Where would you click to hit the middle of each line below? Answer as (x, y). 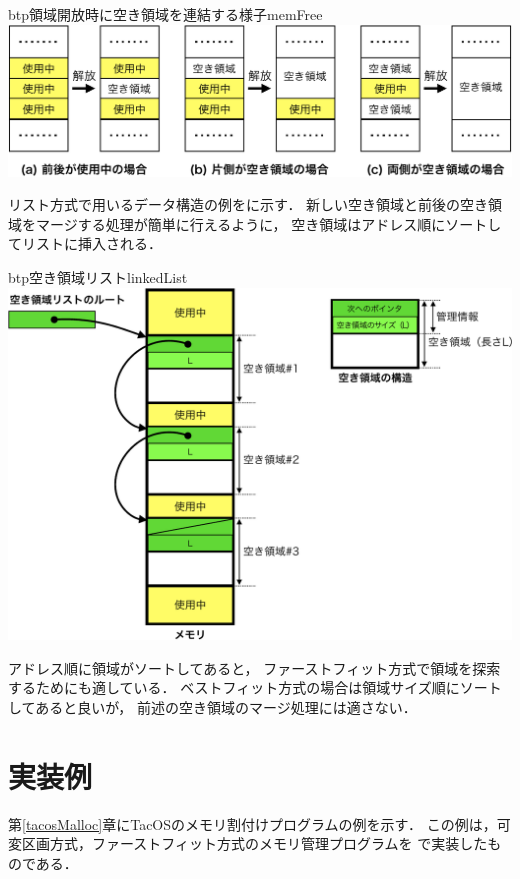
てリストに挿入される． (85, 243)
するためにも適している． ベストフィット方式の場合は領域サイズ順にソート (255, 687)
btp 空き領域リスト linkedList (98, 277)
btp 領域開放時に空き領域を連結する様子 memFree (165, 14)
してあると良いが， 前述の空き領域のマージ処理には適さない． (212, 706)
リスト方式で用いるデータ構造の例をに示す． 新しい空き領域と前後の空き (248, 204)
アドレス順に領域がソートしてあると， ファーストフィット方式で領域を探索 (254, 667)
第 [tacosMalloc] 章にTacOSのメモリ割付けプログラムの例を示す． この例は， (252, 823)
